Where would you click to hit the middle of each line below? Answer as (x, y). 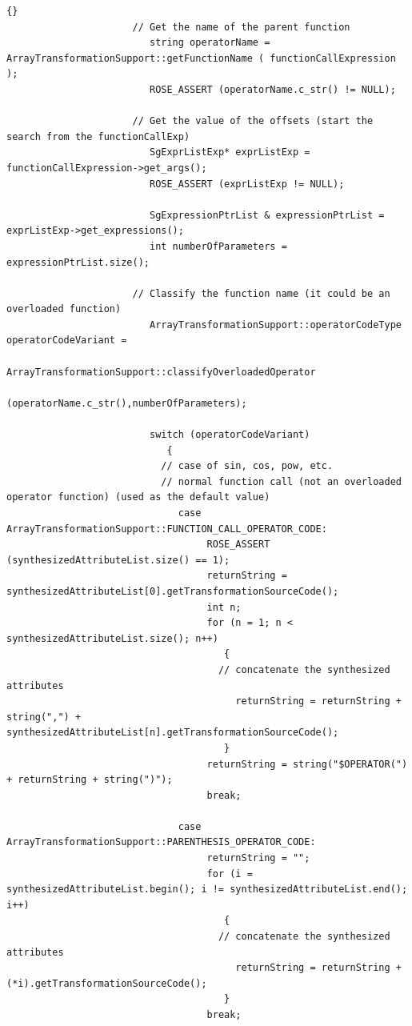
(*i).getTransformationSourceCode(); (107, 983)
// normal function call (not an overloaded (281, 481)
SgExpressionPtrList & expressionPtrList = (267, 215)
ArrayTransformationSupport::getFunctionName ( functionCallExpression (201, 58)
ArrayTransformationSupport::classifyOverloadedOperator (161, 372)
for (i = (230, 874)
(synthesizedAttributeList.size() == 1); (118, 560)
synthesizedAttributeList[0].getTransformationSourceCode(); (173, 591)
